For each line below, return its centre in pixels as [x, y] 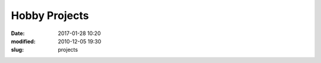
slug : [17, 50]
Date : [18, 33]
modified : [23, 41]
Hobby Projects [50, 15]
